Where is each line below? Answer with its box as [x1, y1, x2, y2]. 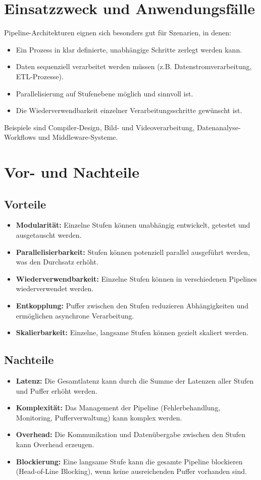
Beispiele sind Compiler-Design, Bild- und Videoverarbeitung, [4, 122, 195, 132]
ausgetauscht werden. [16, 230, 82, 240]
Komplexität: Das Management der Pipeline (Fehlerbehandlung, [16, 402, 221, 413]
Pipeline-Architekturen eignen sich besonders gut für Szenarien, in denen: [4, 27, 231, 38]
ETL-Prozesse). [16, 71, 64, 81]
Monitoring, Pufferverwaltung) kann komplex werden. [16, 412, 182, 422]
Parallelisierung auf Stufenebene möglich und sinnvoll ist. [16, 88, 193, 98]
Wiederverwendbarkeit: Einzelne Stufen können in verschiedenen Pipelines [16, 273, 257, 284]
